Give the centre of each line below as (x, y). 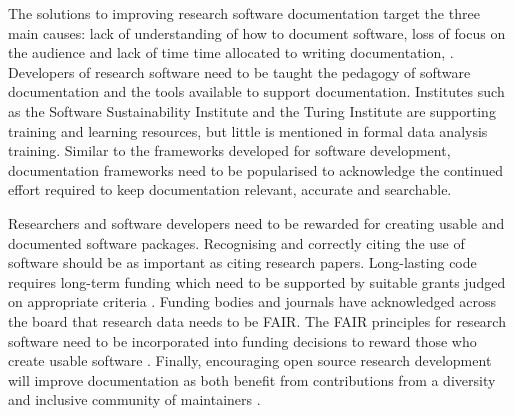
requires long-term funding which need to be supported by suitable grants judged (257, 281)
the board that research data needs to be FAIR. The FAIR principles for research (257, 320)
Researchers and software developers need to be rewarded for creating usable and (256, 222)
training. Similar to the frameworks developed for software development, (229, 150)
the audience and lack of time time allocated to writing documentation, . (231, 52)
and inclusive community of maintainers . (134, 399)
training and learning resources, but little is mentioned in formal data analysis (248, 130)
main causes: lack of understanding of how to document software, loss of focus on (257, 32)
